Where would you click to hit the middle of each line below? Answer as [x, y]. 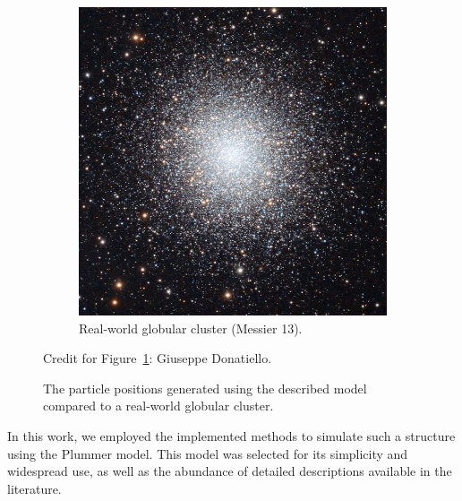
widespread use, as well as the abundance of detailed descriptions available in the [230, 471]
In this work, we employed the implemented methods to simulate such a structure [231, 435]
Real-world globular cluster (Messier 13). [191, 328]
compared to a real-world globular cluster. [158, 406]
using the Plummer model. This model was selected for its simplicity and [208, 453]
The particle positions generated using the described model [205, 388]
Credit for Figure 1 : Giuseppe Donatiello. [158, 358]
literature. [34, 488]
